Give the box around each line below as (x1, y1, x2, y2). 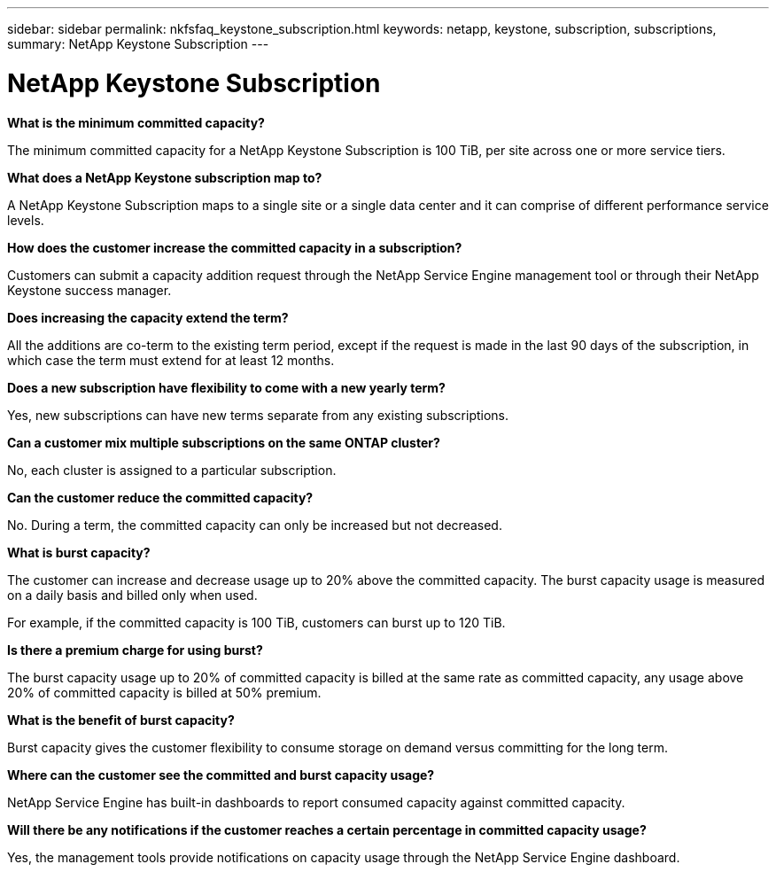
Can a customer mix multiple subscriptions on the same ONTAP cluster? (7, 434, 440, 450)
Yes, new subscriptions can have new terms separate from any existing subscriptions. (7, 407, 509, 423)
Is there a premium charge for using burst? (7, 642, 263, 658)
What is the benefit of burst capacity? (7, 712, 235, 728)
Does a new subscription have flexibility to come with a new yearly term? (7, 379, 446, 395)
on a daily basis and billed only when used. (7, 587, 258, 603)
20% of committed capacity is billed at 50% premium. (7, 684, 322, 700)
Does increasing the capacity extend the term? (7, 309, 289, 325)
